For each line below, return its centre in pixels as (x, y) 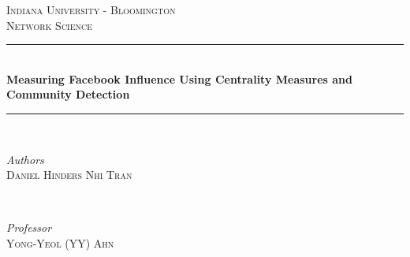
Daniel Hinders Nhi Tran (69, 175)
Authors (25, 159)
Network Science (50, 25)
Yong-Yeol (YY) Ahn (60, 242)
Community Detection (68, 94)
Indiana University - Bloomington (91, 9)
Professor (29, 227)
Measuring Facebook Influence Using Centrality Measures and (180, 78)
